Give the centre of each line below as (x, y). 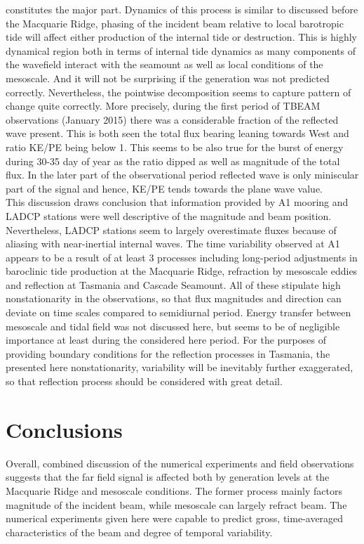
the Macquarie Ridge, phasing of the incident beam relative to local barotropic (175, 23)
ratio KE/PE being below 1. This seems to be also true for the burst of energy (175, 147)
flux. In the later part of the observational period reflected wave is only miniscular (182, 175)
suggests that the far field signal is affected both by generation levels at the (168, 477)
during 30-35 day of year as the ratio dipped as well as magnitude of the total (173, 161)
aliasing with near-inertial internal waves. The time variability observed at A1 (173, 244)
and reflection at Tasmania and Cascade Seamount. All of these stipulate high (173, 284)
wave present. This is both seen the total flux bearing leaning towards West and (177, 133)
